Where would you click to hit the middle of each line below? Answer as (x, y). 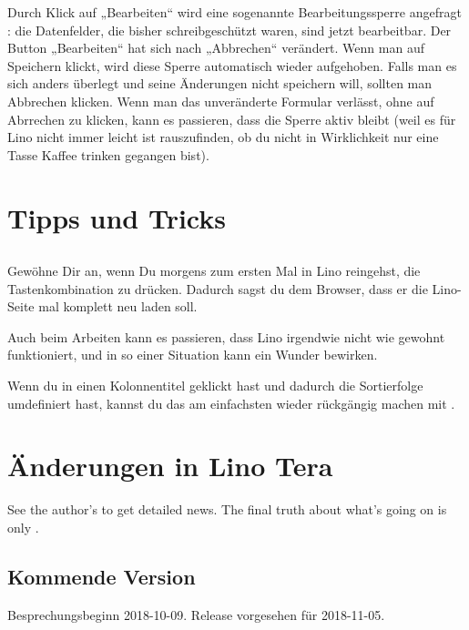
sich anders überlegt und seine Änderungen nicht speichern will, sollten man (220, 83)
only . (23, 527)
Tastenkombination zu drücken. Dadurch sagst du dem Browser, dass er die (218, 288)
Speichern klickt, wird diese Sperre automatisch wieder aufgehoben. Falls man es (232, 65)
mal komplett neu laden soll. (118, 306)
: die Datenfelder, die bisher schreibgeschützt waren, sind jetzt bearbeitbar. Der (229, 30)
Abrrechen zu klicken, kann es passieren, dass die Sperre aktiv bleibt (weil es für (232, 119)
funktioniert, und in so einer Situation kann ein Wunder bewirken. (193, 355)
